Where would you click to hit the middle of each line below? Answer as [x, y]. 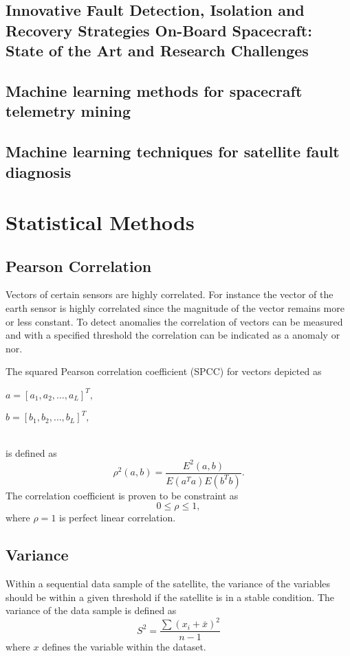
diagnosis [39, 171]
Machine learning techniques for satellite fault [173, 151]
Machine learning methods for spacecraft [154, 90]
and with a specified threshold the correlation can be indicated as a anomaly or [173, 335]
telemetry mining [68, 111]
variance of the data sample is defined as [91, 610]
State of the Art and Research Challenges [157, 50]
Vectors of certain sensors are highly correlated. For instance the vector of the [169, 294]
